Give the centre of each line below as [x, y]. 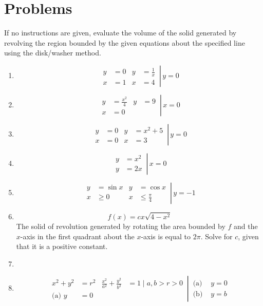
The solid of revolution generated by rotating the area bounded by [121, 226]
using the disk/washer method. [53, 53]
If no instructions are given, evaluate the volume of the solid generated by [120, 33]
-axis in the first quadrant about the [77, 236]
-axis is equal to [166, 236]
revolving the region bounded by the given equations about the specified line [125, 42]
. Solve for [217, 236]
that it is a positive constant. [62, 246]
